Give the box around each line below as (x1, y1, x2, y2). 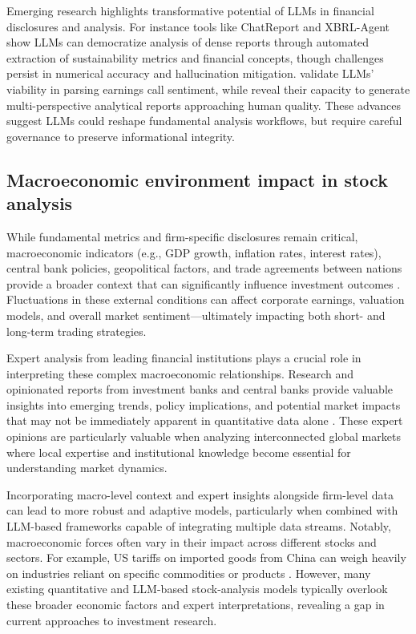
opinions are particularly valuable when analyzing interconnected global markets (6, 428, 401, 445)
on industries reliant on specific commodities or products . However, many (6, 564, 371, 581)
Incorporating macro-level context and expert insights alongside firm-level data (6, 486, 394, 503)
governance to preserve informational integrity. (6, 127, 235, 144)
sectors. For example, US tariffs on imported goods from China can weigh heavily (6, 549, 406, 566)
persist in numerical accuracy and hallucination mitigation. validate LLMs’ (6, 65, 374, 82)
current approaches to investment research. (6, 612, 217, 628)
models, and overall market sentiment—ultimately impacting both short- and (6, 306, 386, 323)
